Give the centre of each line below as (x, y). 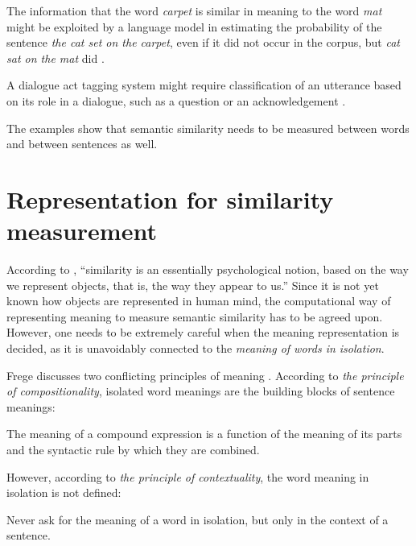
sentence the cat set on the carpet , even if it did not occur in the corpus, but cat (203, 42)
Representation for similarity (170, 199)
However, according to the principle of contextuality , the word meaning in (188, 476)
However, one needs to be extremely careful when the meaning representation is (203, 332)
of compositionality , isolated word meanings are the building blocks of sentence (201, 391)
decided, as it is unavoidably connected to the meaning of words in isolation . (196, 348)
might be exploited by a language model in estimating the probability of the (194, 26)
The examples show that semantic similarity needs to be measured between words (208, 128)
